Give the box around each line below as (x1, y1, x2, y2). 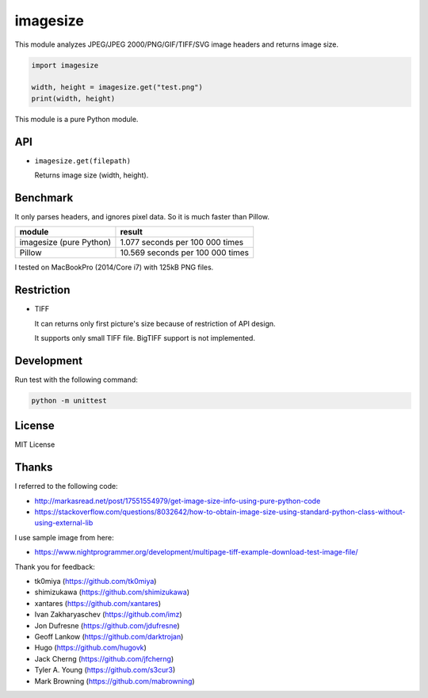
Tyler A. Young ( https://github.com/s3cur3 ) (34, 666, 176, 675)
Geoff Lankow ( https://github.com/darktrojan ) (34, 631, 184, 641)
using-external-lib (34, 518, 94, 528)
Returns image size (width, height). (34, 170, 149, 180)
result (120, 227, 143, 238)
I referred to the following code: (14, 482, 118, 491)
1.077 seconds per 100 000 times (120, 237, 244, 248)
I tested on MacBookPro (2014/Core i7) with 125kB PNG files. (14, 262, 214, 273)
